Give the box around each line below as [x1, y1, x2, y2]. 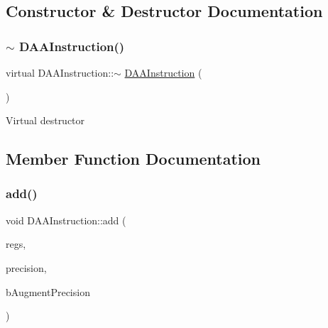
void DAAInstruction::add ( [6, 212, 126, 227]
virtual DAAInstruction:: [6, 65, 114, 80]
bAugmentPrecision [6, 284, 90, 299]
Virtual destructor [6, 113, 85, 128]
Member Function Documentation [6, 148, 261, 170]
